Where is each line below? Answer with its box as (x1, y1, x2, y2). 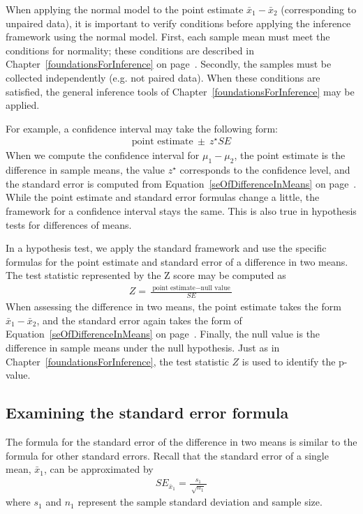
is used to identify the (242, 354, 336, 368)
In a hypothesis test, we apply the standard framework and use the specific (6, 241, 327, 255)
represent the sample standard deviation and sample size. (77, 494, 323, 509)
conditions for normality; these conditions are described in (6, 43, 254, 57)
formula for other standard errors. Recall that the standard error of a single (6, 448, 329, 462)
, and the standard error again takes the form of (36, 312, 242, 327)
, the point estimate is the (234, 148, 346, 162)
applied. (6, 98, 40, 112)
